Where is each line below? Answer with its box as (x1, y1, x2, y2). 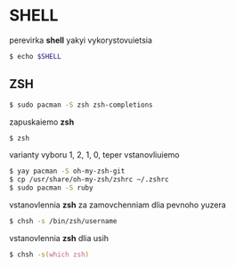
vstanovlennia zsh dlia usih (9, 232, 109, 243)
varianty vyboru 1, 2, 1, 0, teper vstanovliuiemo (9, 150, 180, 160)
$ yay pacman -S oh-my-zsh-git (9, 166, 126, 176)
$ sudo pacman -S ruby (9, 183, 93, 192)
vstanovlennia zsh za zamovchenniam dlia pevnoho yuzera (9, 199, 227, 210)
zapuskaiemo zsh (9, 117, 75, 127)
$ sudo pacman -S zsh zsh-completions (9, 100, 153, 109)
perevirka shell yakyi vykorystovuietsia (9, 35, 153, 45)
